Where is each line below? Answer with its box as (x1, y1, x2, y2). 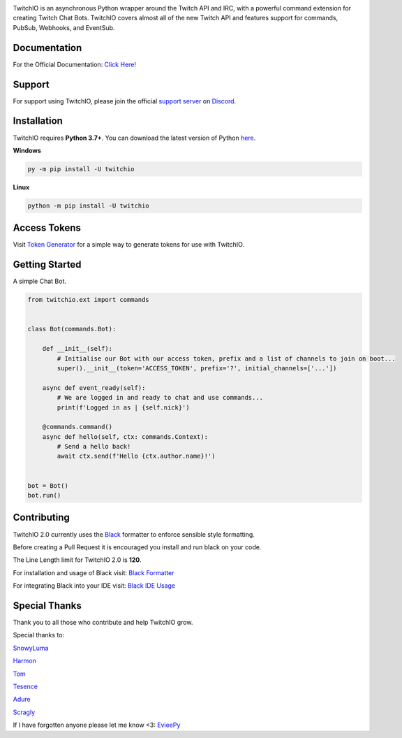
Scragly (13, 708, 36, 716)
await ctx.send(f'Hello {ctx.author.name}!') (57, 452, 216, 461)
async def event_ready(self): (42, 384, 146, 391)
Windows (13, 146, 41, 154)
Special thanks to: (13, 631, 65, 639)
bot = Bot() (27, 482, 69, 489)
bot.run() (27, 491, 61, 500)
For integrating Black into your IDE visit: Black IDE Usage (13, 581, 176, 590)
